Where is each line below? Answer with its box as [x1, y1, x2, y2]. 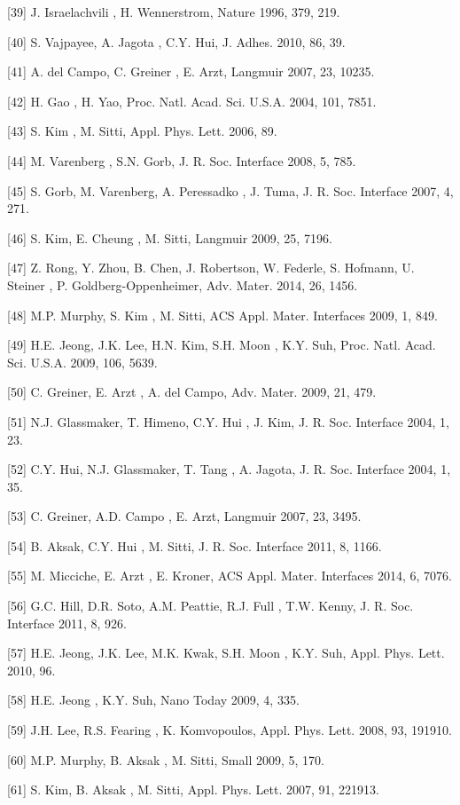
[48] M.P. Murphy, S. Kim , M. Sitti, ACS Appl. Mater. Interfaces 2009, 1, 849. [7, 305, 438, 324]
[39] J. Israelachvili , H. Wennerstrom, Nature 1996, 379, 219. [7, 3, 340, 20]
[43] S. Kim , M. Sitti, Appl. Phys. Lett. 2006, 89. [7, 122, 277, 140]
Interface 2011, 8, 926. [7, 613, 127, 632]
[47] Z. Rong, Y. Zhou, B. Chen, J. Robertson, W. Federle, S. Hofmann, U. [7, 258, 415, 277]
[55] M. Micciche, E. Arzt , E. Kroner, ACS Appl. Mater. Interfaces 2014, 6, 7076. [7, 566, 452, 585]
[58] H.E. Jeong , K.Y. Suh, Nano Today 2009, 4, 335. [7, 691, 300, 709]
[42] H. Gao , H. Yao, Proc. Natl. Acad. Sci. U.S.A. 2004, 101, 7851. [7, 91, 377, 110]
